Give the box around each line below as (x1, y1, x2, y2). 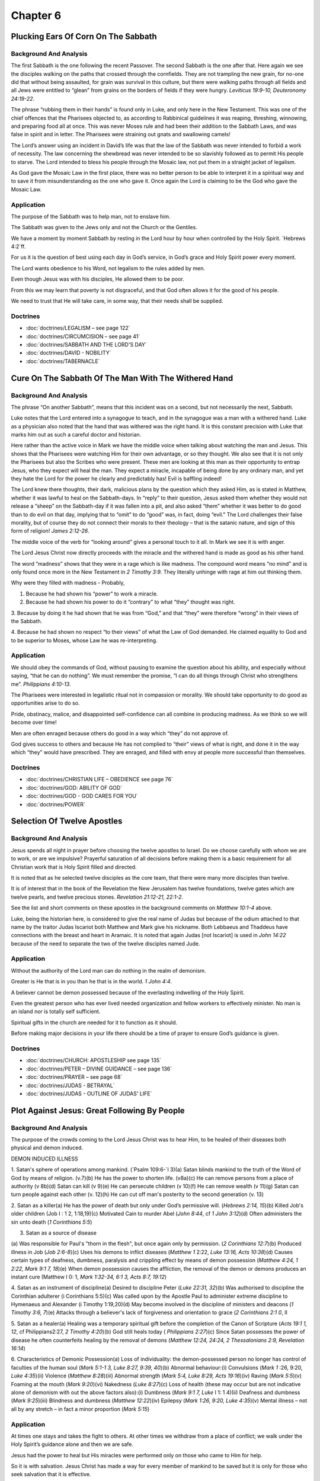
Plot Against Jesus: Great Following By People (11, 1105, 185, 1115)
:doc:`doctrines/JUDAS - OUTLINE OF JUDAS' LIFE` (25, 1090, 152, 1097)
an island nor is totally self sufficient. (11, 1008, 101, 1015)
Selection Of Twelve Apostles (11, 816, 123, 826)
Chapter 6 (11, 9, 62, 22)
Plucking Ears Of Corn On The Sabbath (11, 31, 157, 41)
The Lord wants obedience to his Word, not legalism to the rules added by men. (11, 264, 206, 272)
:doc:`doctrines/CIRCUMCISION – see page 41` (25, 332, 140, 340)
